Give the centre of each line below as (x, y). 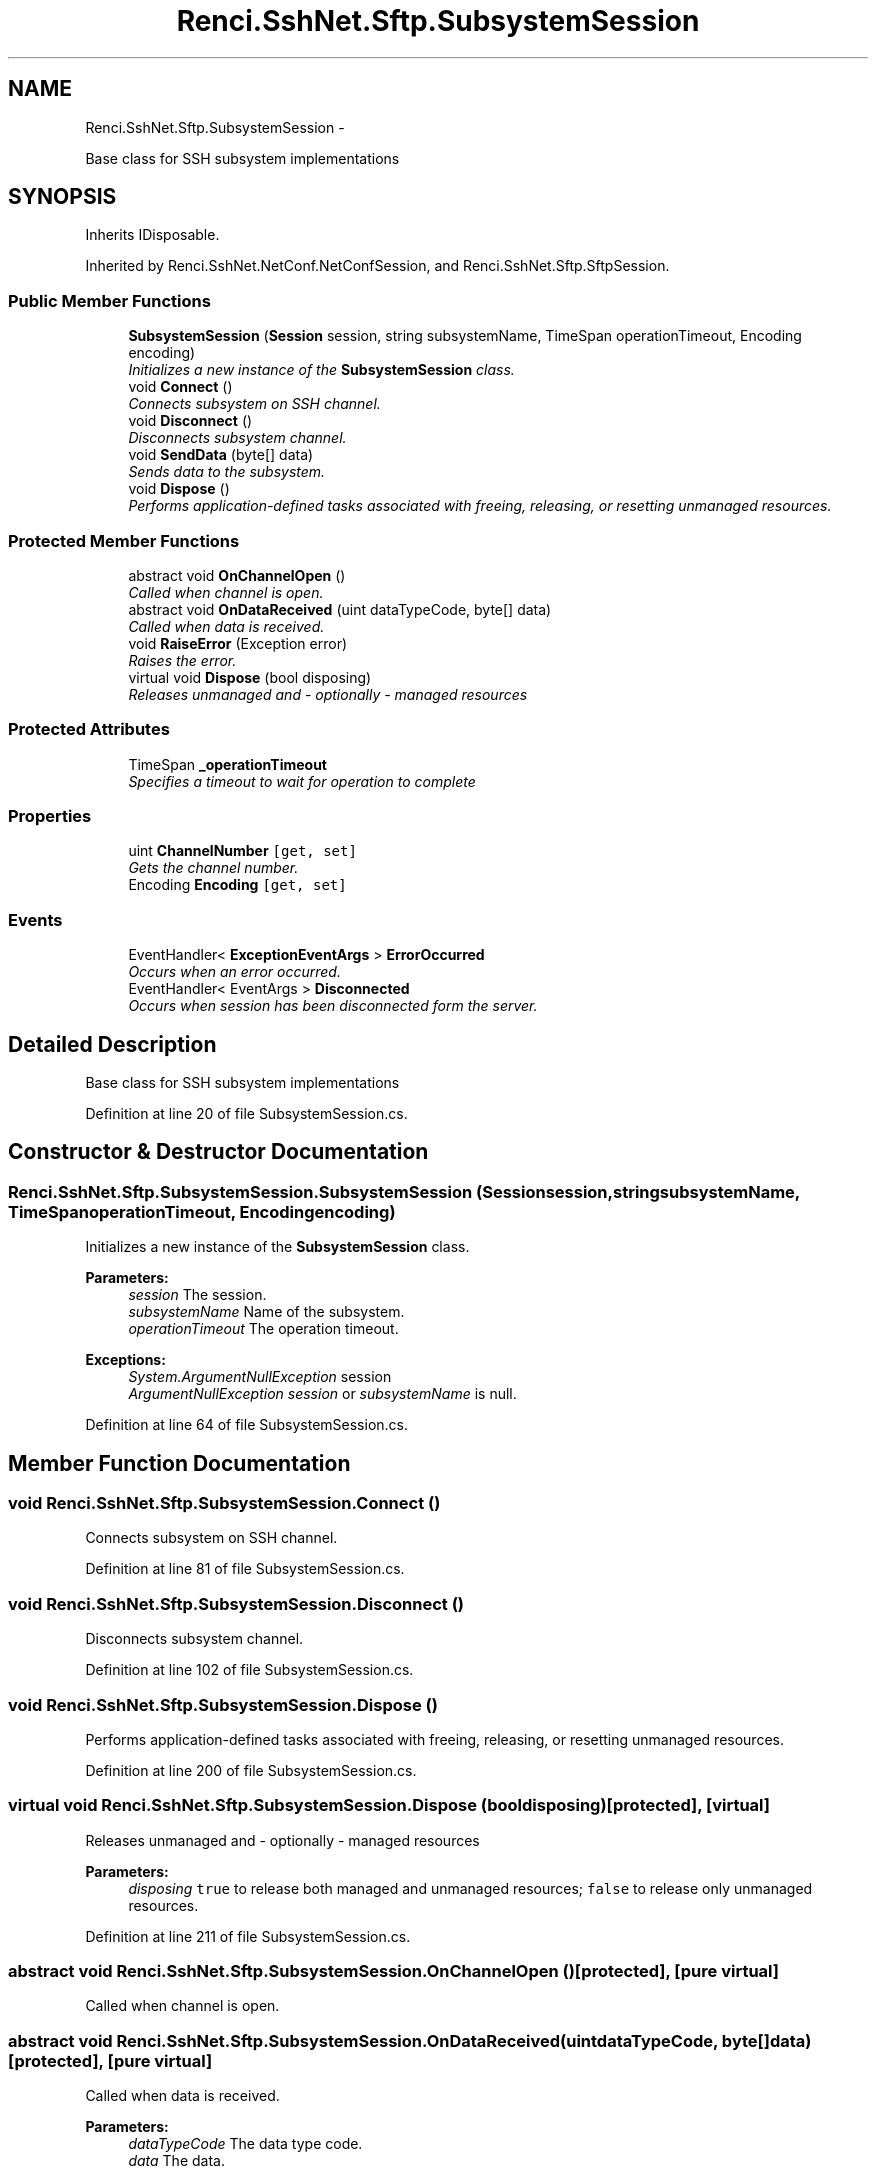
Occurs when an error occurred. (234, 972)
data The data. (176, 2161)
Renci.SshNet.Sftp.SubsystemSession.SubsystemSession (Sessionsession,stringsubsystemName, (404, 1191)
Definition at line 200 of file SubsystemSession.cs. (251, 1770)
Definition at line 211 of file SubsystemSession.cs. (248, 1936)
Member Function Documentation (179, 1463)
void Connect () (180, 387)
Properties (50, 816)
